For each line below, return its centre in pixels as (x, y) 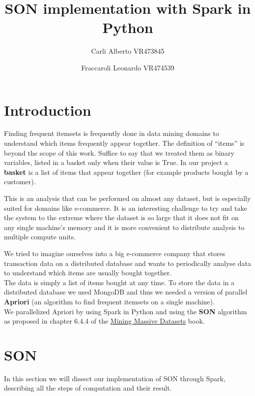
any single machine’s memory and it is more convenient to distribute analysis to (124, 227)
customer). (20, 181)
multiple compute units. (40, 237)
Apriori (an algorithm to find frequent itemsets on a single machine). (109, 301)
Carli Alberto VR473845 (128, 51)
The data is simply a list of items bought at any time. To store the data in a (119, 282)
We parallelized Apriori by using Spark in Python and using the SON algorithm (126, 311)
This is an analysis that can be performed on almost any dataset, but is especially (127, 198)
